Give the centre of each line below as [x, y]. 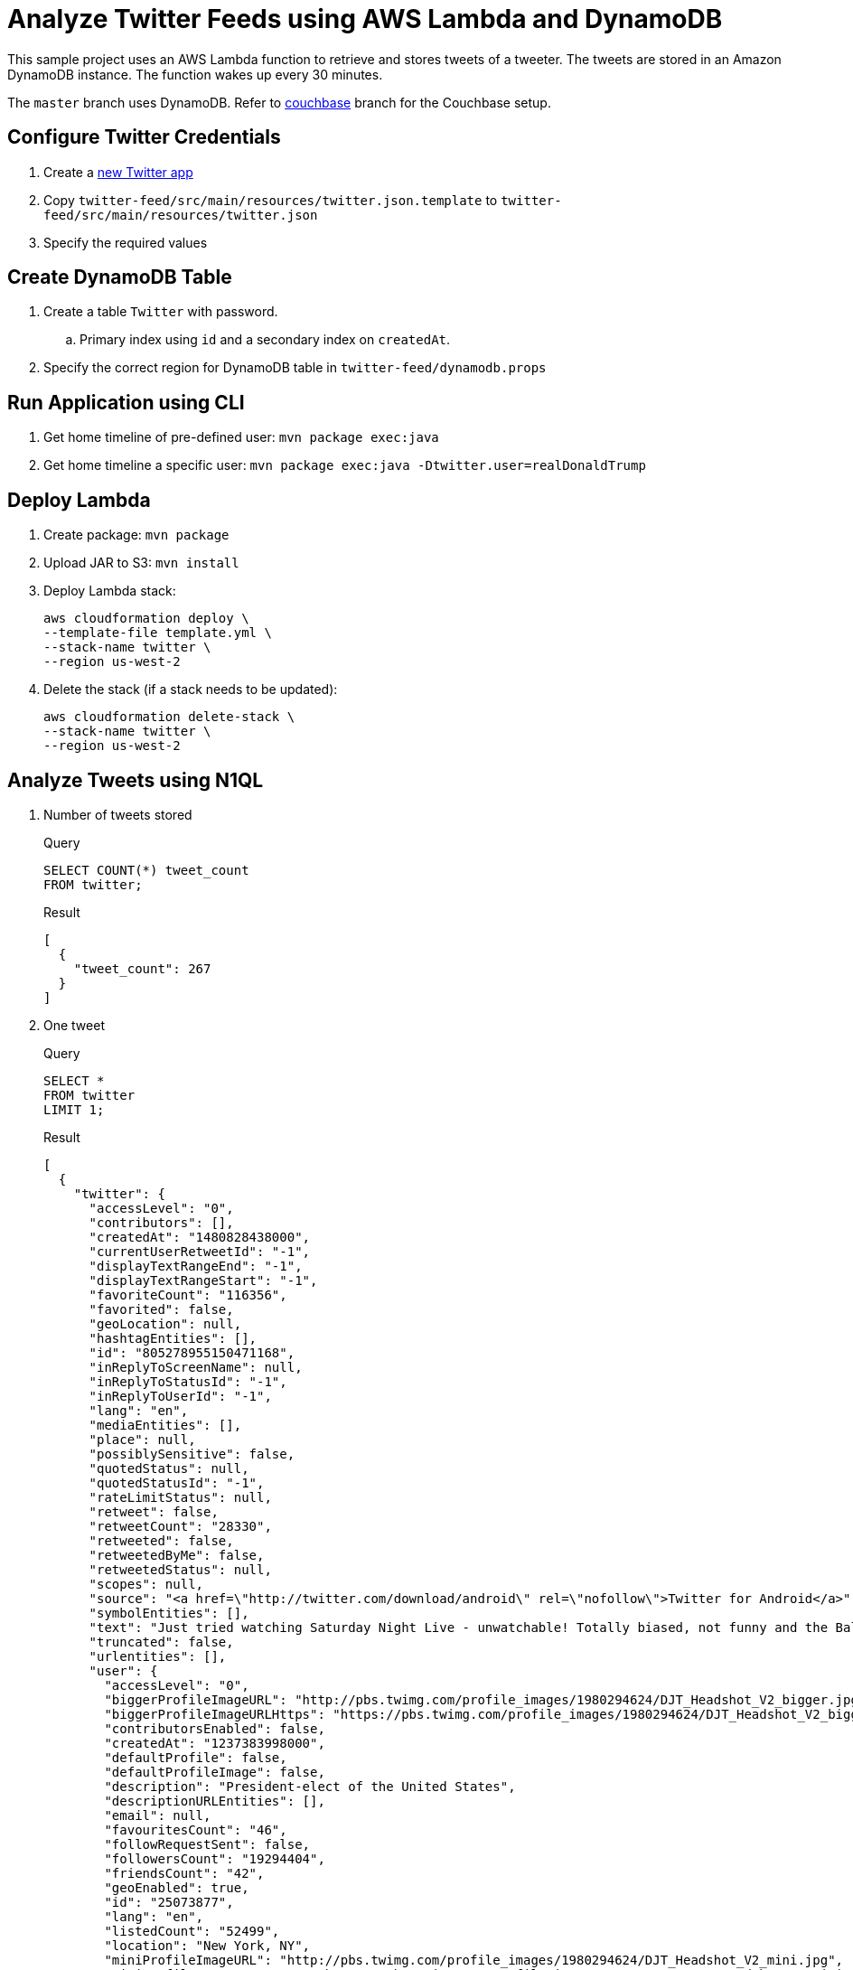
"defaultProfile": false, [196, 1757]
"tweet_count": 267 [142, 968]
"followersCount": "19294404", [215, 1858]
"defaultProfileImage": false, [215, 1772]
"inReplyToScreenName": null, [196, 1367]
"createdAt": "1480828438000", [200, 1237]
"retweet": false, [154, 1511]
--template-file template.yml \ [158, 633]
